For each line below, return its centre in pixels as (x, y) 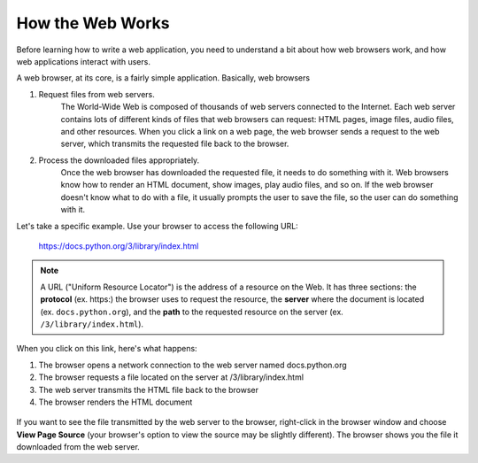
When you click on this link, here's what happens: (107, 349)
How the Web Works (93, 23)
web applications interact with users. (83, 61)
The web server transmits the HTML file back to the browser (149, 390)
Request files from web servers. (96, 94)
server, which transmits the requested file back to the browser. (175, 144)
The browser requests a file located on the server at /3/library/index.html (171, 377)
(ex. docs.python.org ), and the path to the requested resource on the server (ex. (192, 312)
